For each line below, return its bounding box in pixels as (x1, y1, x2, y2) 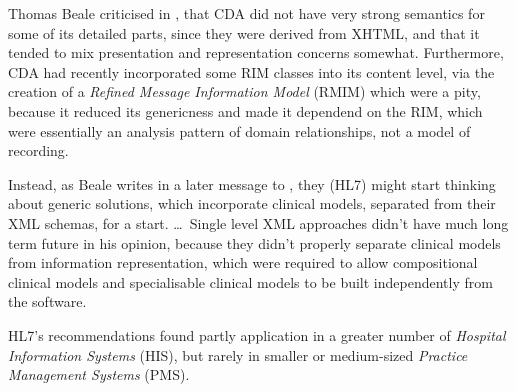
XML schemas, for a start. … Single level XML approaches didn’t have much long (8, 212, 509, 233)
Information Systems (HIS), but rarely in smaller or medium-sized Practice (8, 344, 468, 365)
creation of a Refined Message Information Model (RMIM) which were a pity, (8, 81, 481, 102)
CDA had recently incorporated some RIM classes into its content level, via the (8, 61, 495, 82)
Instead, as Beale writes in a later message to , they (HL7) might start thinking (8, 173, 496, 194)
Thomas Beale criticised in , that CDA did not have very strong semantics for (8, 3, 485, 23)
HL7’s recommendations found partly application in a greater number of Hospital (8, 324, 506, 345)
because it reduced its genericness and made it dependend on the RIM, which (8, 100, 483, 121)
